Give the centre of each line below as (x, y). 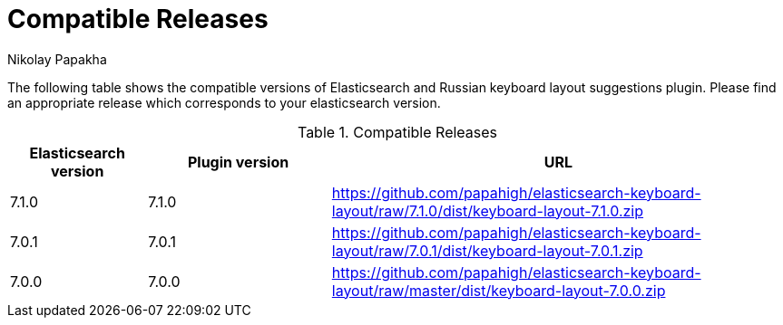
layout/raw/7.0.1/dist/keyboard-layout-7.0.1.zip (487, 250)
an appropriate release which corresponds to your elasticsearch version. (224, 102)
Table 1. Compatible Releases (397, 132)
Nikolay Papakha (57, 59)
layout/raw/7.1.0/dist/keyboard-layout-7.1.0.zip (488, 210)
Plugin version (238, 162)
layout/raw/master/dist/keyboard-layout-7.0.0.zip (499, 290)
